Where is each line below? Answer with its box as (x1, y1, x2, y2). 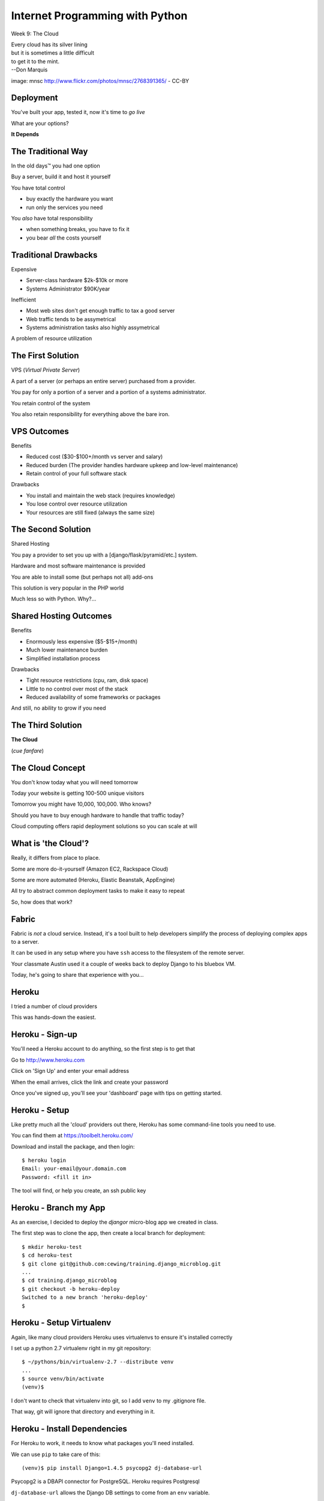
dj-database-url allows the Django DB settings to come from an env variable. (11, 1489, 210, 1496)
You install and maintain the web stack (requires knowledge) (26, 492, 175, 499)
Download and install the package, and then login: (11, 1143, 135, 1150)
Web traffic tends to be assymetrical (26, 315, 116, 322)
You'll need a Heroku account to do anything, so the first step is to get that (11, 1045, 195, 1053)
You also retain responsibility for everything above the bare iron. (11, 410, 170, 417)
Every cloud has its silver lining (11, 41, 88, 48)
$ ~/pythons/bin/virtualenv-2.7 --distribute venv (22, 1359, 174, 1365)
